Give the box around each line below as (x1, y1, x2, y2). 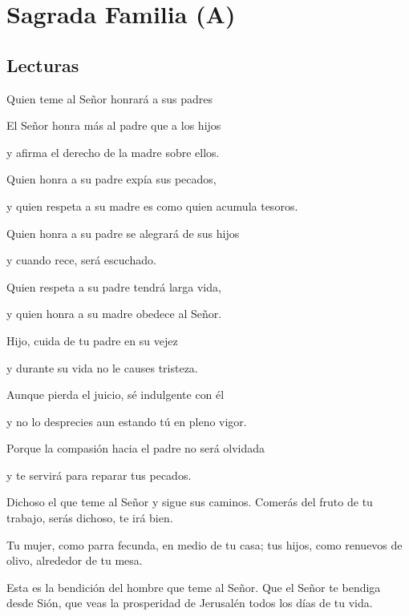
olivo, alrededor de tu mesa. (6, 552, 143, 569)
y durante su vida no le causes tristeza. (6, 359, 198, 376)
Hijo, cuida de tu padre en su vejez (6, 332, 178, 348)
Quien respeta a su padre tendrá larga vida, (6, 278, 221, 295)
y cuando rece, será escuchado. (6, 252, 156, 268)
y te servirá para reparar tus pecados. (6, 466, 192, 483)
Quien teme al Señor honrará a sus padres (6, 90, 213, 107)
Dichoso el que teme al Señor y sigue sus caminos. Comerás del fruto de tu (6, 493, 373, 510)
